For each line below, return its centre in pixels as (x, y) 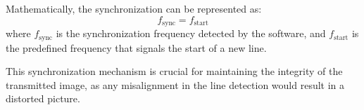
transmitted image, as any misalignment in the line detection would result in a (175, 84)
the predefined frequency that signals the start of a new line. (136, 47)
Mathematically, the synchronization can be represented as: (134, 8)
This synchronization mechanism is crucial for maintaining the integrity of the (174, 71)
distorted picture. (43, 98)
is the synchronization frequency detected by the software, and (191, 33)
